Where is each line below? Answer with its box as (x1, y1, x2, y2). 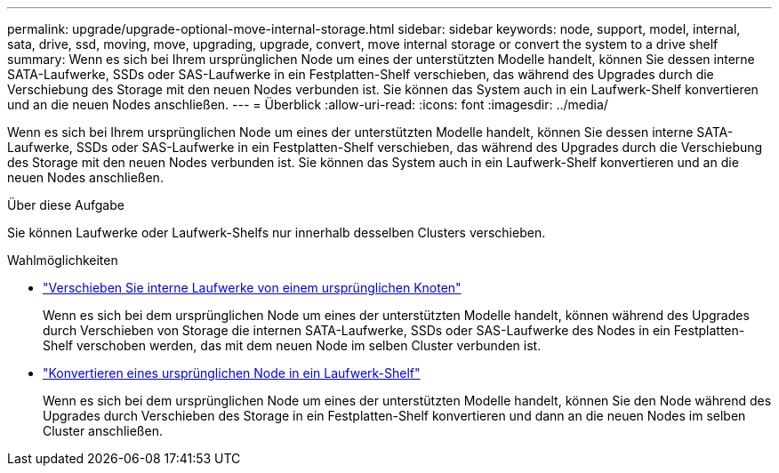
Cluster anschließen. (43, 423, 163, 438)
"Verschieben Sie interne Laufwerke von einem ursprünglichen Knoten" (43, 280, 462, 295)
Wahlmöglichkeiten (7, 253, 118, 268)
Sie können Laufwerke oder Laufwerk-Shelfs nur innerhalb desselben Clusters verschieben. (7, 225, 546, 240)
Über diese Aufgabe (7, 197, 124, 212)
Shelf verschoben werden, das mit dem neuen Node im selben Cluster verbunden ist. (43, 338, 542, 353)
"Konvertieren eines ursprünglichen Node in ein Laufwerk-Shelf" (43, 365, 421, 381)
